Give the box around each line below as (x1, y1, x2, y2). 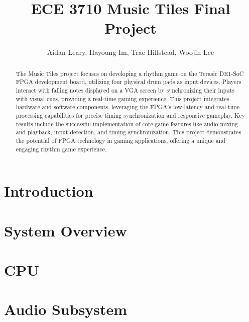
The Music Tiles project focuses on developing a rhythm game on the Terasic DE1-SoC (16, 69, 244, 77)
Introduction (4, 181, 93, 201)
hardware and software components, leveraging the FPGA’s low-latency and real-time (16, 103, 240, 111)
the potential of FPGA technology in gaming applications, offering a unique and (16, 136, 225, 144)
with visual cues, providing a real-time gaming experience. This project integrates (16, 94, 229, 103)
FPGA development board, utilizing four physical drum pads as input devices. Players (16, 77, 241, 86)
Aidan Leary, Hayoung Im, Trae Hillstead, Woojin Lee (47, 47, 214, 57)
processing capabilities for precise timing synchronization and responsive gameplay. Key (16, 111, 245, 119)
